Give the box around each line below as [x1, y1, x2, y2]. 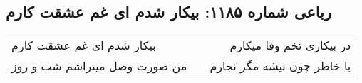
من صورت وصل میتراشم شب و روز [11, 57, 187, 74]
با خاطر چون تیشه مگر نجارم [210, 57, 351, 74]
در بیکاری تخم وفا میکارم [229, 37, 351, 54]
